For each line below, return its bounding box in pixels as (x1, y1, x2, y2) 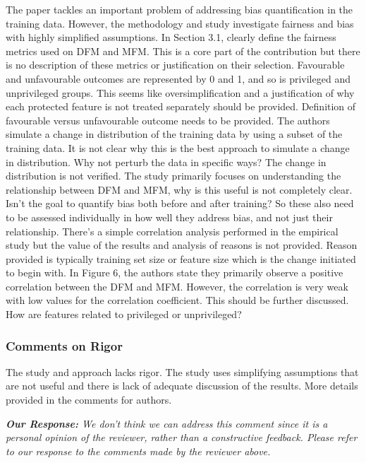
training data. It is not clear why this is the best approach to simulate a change (6, 140, 350, 155)
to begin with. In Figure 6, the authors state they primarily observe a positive (6, 265, 343, 280)
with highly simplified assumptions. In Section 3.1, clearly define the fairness (6, 30, 336, 45)
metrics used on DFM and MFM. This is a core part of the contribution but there (6, 43, 360, 58)
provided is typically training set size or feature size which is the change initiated (6, 251, 356, 266)
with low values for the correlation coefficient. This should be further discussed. (6, 293, 349, 307)
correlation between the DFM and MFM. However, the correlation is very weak (6, 279, 348, 293)
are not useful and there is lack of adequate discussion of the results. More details (6, 378, 358, 393)
